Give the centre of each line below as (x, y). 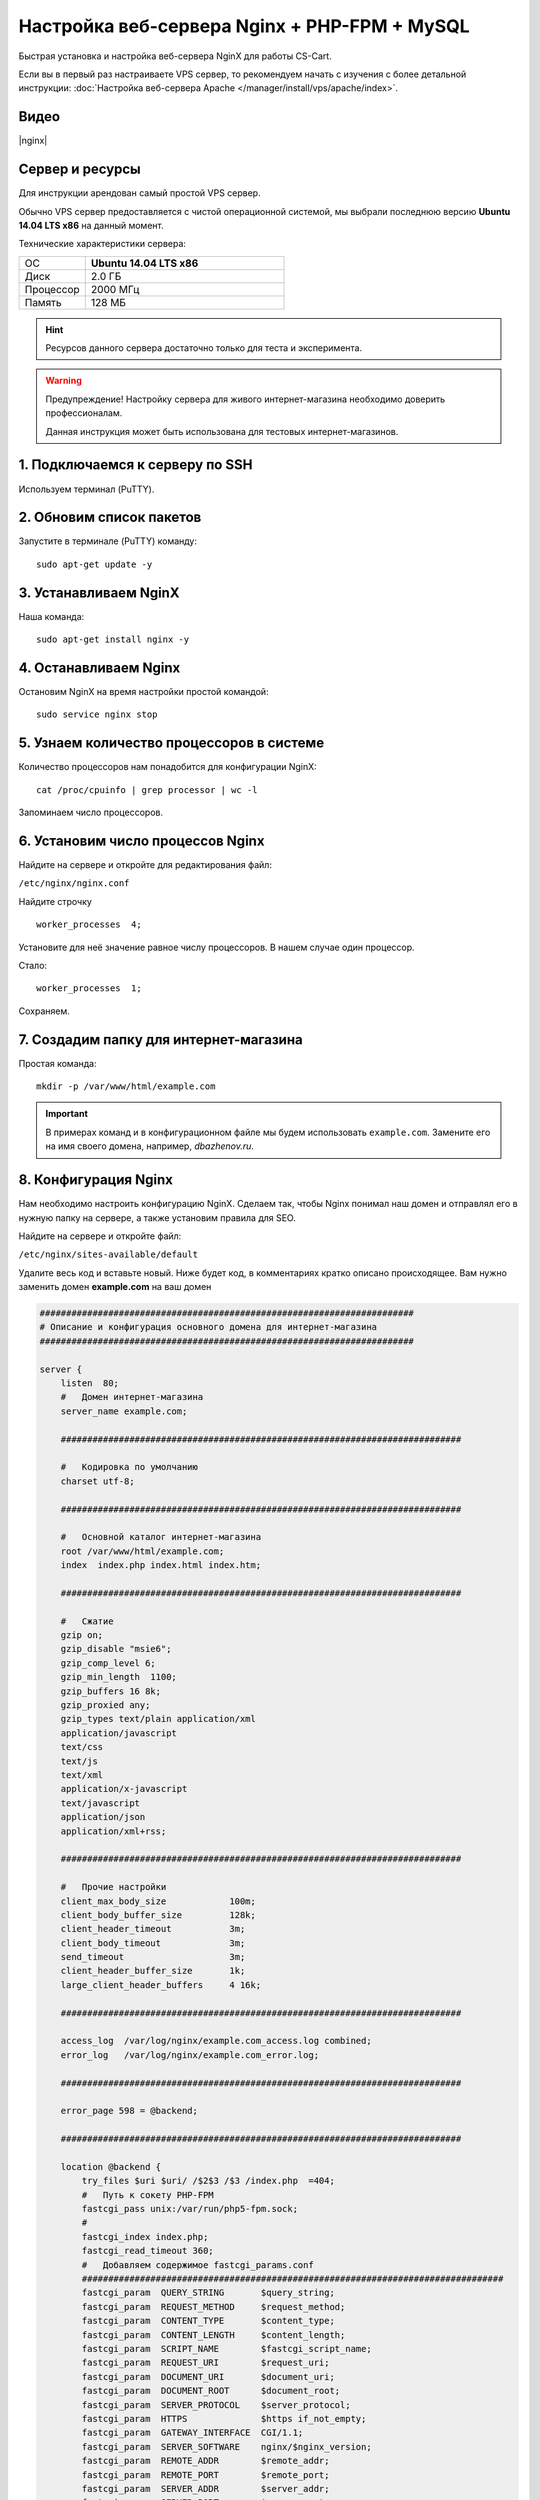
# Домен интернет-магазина (132, 1397)
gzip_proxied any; (105, 1705)
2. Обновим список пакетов (110, 517)
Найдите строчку (55, 901)
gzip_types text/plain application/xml (158, 1719)
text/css (82, 1747)
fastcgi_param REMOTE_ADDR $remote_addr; (205, 2461)
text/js (79, 1761)
